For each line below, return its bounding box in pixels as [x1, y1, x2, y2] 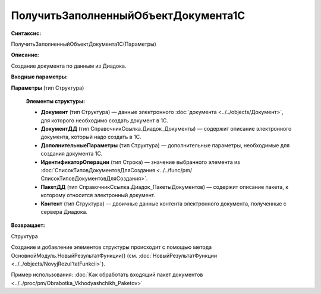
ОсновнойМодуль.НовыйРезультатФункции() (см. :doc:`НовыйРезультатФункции [11, 252, 217, 259]
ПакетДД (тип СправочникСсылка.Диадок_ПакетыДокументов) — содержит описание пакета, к [40, 183, 289, 190]
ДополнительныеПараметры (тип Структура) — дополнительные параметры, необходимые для [40, 141, 290, 148]
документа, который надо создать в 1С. [40, 134, 142, 141]
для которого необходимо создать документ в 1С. [40, 116, 169, 124]
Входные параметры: [11, 73, 68, 80]
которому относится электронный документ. [40, 192, 156, 199]
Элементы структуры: [26, 97, 86, 105]
